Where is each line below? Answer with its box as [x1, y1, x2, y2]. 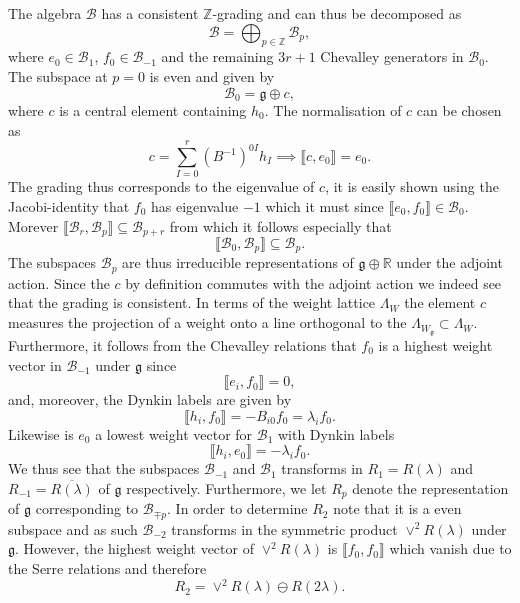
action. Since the [8, 272, 110, 293]
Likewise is [8, 423, 74, 444]
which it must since [265, 195, 384, 216]
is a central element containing [59, 100, 247, 121]
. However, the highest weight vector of [15, 538, 254, 559]
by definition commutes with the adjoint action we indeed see [125, 272, 502, 293]
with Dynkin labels [277, 423, 395, 444]
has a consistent [101, 3, 199, 23]
